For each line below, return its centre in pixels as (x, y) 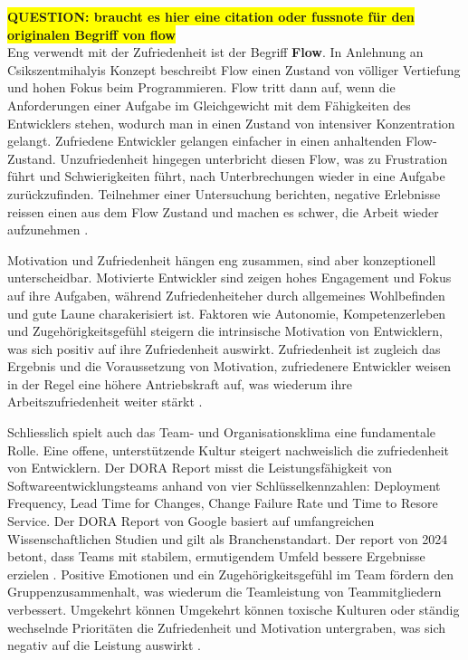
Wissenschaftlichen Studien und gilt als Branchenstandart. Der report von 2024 (228, 538)
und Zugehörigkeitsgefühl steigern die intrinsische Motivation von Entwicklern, (225, 331)
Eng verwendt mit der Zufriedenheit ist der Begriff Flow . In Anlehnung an (215, 52)
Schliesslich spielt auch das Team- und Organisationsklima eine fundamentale (222, 432)
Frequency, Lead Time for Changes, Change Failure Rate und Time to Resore (223, 503)
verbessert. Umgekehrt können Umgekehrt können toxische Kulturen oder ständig (234, 609)
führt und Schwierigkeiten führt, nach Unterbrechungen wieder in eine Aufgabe (226, 176)
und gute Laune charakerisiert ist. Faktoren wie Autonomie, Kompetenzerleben (227, 313)
